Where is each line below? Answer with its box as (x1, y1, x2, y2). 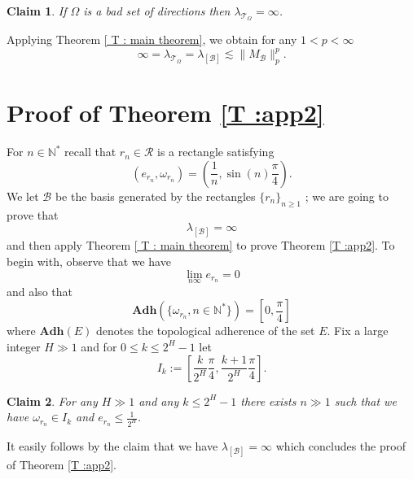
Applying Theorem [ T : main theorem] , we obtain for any (7, 31, 297, 48)
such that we (334, 392, 397, 409)
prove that (7, 206, 59, 223)
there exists (240, 392, 297, 409)
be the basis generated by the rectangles (55, 187, 256, 204)
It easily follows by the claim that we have (7, 438, 218, 455)
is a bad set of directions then (83, 2, 231, 19)
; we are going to (305, 187, 389, 204)
